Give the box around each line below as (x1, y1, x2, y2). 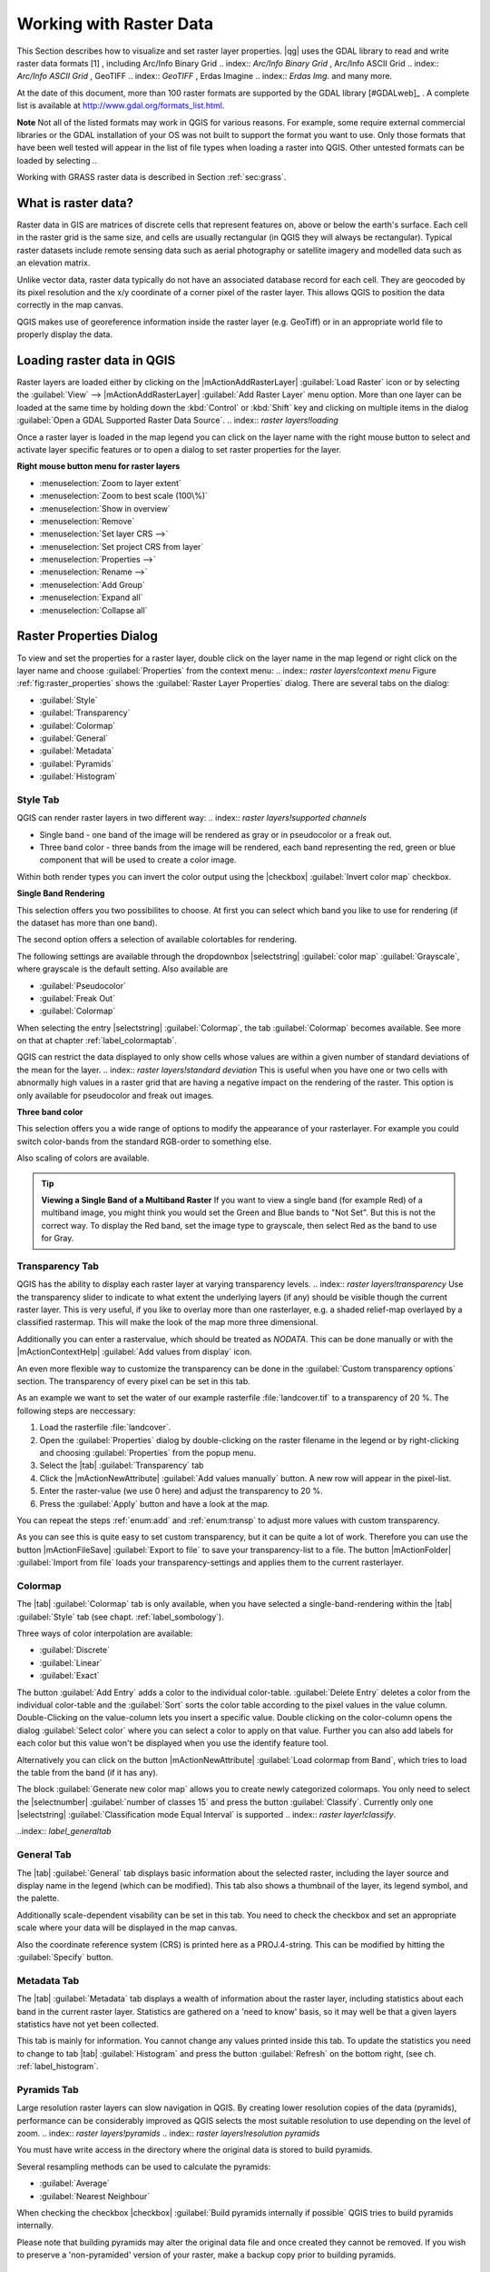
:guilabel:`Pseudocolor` (39, 980, 126, 991)
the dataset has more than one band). (16, 917, 158, 928)
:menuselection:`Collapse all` (39, 604, 148, 615)
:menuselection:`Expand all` (39, 592, 143, 603)
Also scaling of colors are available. (16, 1152, 150, 1163)
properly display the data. (16, 329, 113, 340)
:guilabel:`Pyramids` (39, 758, 114, 769)
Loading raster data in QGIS (16, 353, 176, 368)
